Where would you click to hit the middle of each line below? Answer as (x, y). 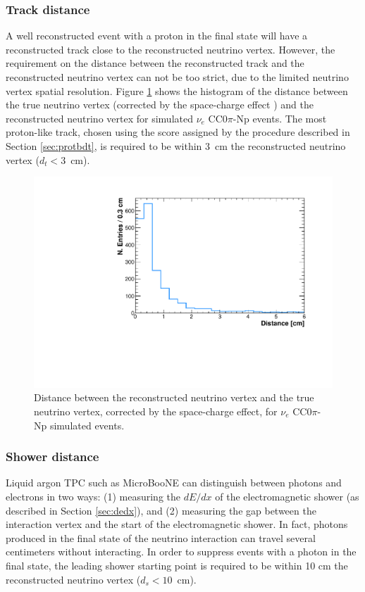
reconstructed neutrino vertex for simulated (99, 118)
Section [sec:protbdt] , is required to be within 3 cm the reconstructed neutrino (176, 145)
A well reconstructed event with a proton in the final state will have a (157, 36)
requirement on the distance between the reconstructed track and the (155, 63)
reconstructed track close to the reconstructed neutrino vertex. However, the (171, 49)
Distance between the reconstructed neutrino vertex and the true (174, 397)
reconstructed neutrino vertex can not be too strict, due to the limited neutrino (177, 77)
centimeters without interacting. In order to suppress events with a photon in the (181, 552)
